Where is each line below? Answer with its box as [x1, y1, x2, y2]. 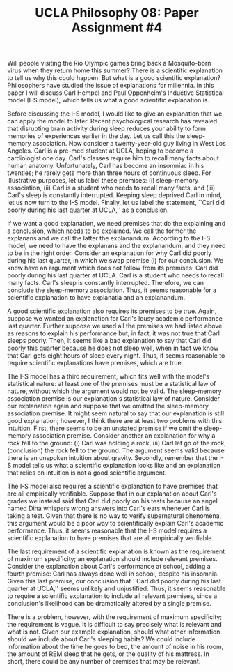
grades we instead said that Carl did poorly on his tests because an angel [7, 497, 218, 505]
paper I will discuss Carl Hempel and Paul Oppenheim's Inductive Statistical [7, 89, 224, 97]
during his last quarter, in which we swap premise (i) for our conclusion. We [7, 257, 224, 265]
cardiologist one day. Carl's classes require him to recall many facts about [7, 154, 219, 162]
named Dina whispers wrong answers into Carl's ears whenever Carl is [7, 504, 211, 513]
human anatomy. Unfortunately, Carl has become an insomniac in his [7, 162, 204, 170]
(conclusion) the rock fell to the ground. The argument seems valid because [7, 446, 225, 455]
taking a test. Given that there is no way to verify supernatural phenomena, [7, 512, 222, 520]
